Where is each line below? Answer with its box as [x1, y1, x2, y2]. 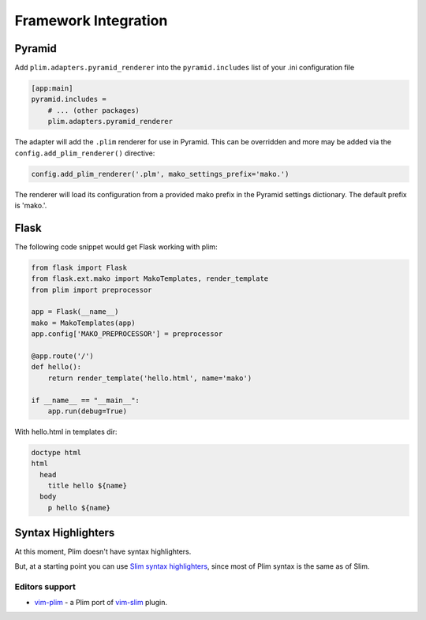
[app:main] [31, 84, 73, 93]
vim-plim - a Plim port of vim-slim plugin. [34, 597, 167, 607]
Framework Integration [14, 12, 168, 29]
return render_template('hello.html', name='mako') [47, 373, 252, 383]
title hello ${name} [47, 481, 128, 491]
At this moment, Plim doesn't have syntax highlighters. [14, 547, 192, 556]
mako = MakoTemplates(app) [31, 318, 136, 327]
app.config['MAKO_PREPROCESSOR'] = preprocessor [31, 330, 223, 338]
